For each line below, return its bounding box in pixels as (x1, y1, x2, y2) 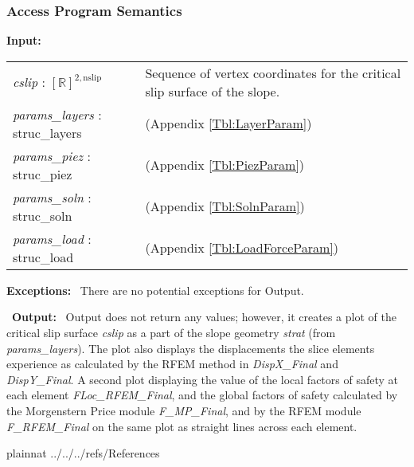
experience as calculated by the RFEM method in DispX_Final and (6, 355, 338, 372)
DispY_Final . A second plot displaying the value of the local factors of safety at (6, 371, 398, 387)
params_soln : (13, 187, 92, 206)
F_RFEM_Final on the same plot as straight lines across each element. (6, 418, 357, 434)
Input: (6, 32, 41, 49)
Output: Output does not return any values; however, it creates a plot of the (12, 308, 396, 325)
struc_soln (13, 206, 72, 225)
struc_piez (13, 164, 72, 183)
